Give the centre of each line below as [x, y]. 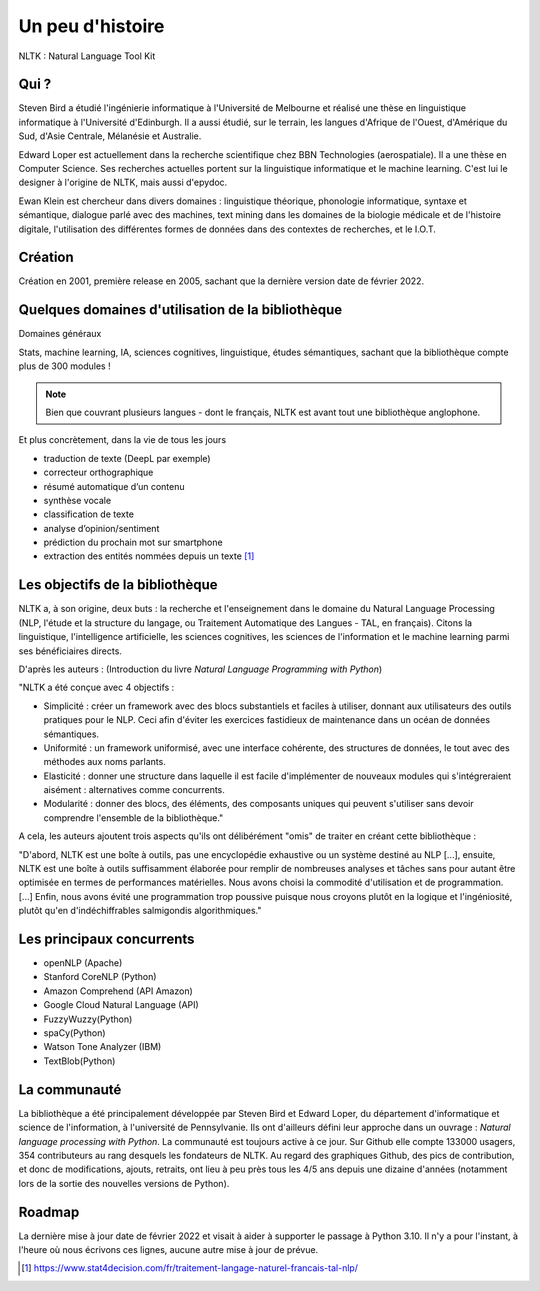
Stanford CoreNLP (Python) [100, 977]
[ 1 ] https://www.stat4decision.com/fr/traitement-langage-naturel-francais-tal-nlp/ [190, 1268]
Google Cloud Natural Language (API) [121, 1005]
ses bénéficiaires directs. [70, 651]
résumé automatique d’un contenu [114, 486]
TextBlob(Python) [79, 1061]
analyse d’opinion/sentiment [101, 528]
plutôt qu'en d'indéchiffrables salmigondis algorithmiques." [140, 911]
